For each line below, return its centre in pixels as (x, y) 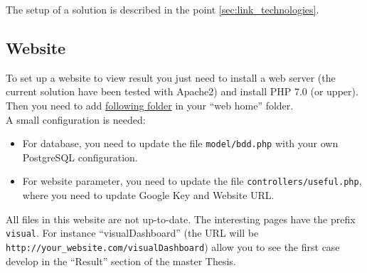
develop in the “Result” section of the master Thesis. (121, 261)
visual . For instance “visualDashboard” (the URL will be (132, 233)
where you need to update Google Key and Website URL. (148, 195)
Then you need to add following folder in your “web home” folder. (150, 105)
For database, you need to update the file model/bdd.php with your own (180, 143)
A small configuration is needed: (76, 119)
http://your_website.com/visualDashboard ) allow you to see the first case (173, 246)
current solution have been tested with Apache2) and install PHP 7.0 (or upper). (182, 91)
